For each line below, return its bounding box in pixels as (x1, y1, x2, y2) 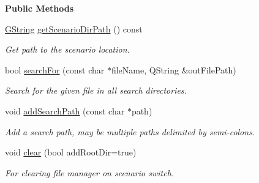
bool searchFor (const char (5, 63, 105, 76)
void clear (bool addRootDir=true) (5, 146, 137, 159)
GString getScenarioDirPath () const (5, 22, 143, 35)
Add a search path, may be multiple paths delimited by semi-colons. (5, 125, 255, 138)
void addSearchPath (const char (5, 104, 125, 117)
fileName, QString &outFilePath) (111, 63, 236, 76)
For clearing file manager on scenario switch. (5, 166, 175, 179)
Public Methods (5, 2, 74, 14)
